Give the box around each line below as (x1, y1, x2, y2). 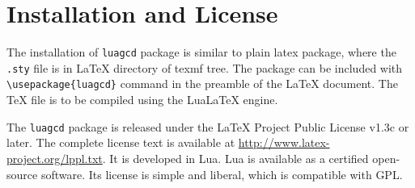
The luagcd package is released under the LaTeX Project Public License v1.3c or (6, 118, 409, 135)
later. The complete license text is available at (6, 134, 235, 151)
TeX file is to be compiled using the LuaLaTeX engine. (6, 91, 278, 108)
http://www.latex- (238, 134, 330, 151)
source (6, 165, 38, 182)
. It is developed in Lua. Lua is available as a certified (102, 149, 369, 166)
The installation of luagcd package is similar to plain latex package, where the (6, 44, 396, 61)
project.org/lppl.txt (6, 149, 103, 166)
